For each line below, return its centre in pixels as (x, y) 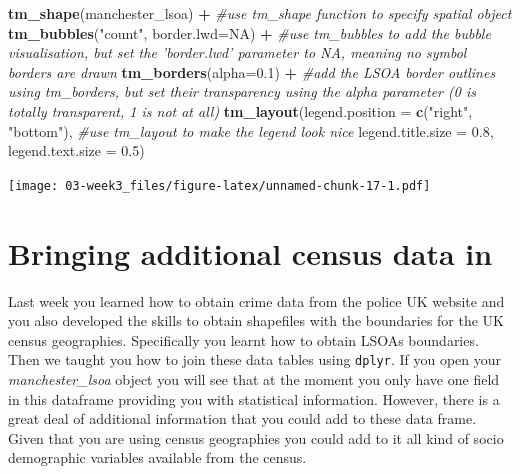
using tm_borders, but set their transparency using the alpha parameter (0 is (242, 91)
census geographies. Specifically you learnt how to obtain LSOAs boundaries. (243, 339)
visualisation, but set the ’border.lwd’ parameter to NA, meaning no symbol (237, 52)
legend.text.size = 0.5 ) (76, 150)
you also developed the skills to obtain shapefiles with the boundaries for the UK (256, 320)
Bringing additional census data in (250, 252)
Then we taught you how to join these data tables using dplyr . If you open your (255, 359)
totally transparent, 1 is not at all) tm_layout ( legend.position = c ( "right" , (240, 110)
